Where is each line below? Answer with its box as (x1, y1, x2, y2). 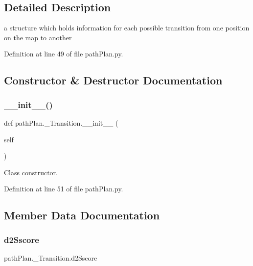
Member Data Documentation (4, 208, 160, 223)
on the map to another (4, 32, 72, 42)
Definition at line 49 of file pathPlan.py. (4, 49, 123, 59)
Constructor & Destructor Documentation (4, 73, 223, 88)
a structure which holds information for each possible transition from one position (4, 23, 250, 33)
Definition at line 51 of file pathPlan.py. (4, 184, 123, 194)
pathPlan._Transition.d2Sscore (4, 252, 97, 263)
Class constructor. (4, 167, 58, 177)
